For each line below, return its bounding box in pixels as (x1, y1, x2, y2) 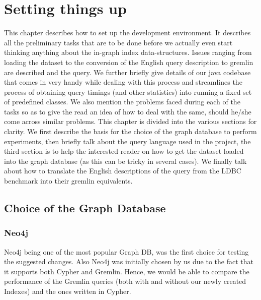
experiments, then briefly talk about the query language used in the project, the (4, 136, 251, 146)
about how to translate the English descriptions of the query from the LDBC (4, 165, 241, 176)
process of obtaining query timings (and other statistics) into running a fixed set (4, 86, 252, 97)
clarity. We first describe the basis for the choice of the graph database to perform (4, 126, 257, 137)
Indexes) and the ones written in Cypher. (4, 286, 131, 296)
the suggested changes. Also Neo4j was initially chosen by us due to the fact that (4, 256, 253, 267)
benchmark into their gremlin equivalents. (4, 175, 133, 186)
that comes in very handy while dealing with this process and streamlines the (4, 77, 242, 87)
